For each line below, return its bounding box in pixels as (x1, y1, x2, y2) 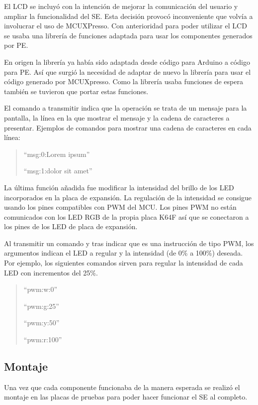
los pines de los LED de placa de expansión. (4, 221, 138, 232)
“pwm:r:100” (23, 334, 62, 345)
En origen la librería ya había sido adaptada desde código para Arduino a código (4, 56, 250, 67)
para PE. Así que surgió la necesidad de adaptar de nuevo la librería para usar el (4, 66, 251, 77)
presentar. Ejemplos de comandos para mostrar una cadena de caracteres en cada (4, 122, 252, 133)
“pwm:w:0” (23, 284, 58, 294)
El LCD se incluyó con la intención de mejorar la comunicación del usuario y (4, 1, 238, 11)
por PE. (4, 40, 28, 50)
